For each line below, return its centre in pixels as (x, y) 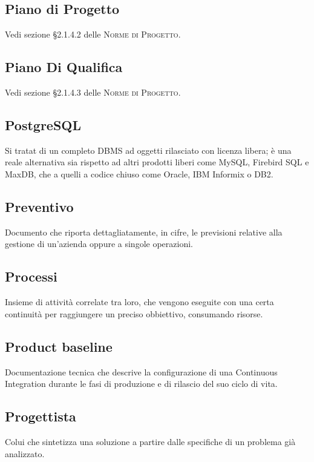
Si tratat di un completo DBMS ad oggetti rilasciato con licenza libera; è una (148, 150)
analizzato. (25, 453)
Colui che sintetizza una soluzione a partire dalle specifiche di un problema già (150, 441)
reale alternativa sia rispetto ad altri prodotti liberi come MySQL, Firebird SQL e (157, 162)
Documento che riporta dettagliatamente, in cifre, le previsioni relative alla (144, 232)
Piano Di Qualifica (64, 67)
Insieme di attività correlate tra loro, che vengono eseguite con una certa (139, 302)
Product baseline (59, 346)
